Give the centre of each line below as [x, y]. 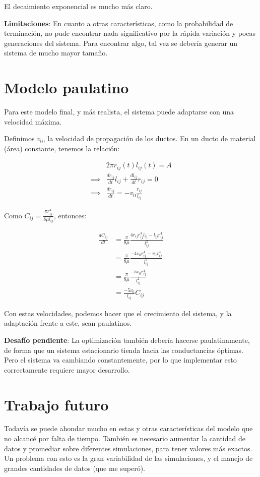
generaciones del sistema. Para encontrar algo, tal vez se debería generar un [121, 43]
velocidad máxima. [33, 121]
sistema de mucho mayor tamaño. [56, 53]
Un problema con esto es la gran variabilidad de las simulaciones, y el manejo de [128, 458]
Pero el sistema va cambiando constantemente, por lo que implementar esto [120, 360]
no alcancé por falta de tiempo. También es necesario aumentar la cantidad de [125, 438]
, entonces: [70, 215]
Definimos [19, 138]
